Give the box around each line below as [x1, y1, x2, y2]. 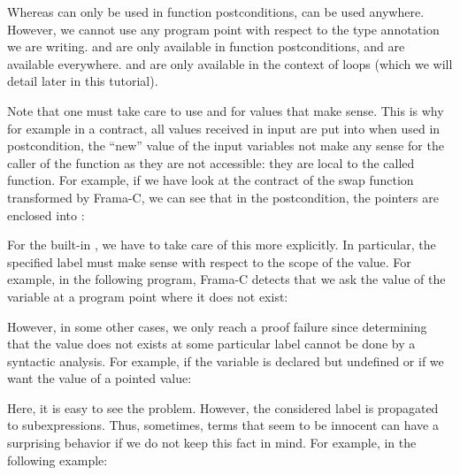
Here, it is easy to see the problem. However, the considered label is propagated [7, 398, 439, 417]
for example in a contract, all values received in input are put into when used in [7, 119, 441, 137]
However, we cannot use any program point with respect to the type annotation [7, 19, 440, 38]
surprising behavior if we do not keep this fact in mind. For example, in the [7, 433, 417, 452]
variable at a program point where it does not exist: [7, 287, 288, 305]
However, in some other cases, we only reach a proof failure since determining [7, 317, 427, 335]
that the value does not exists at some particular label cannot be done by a [7, 334, 416, 353]
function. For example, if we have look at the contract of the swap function [7, 171, 414, 189]
